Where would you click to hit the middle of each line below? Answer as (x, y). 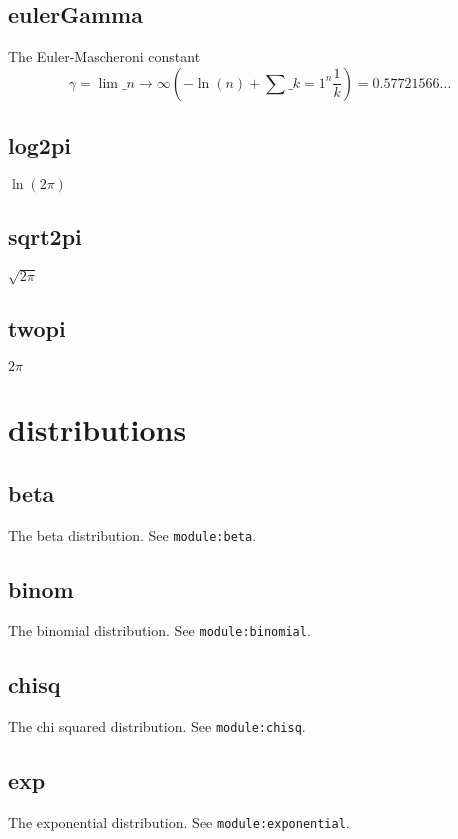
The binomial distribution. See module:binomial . (159, 630)
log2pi (40, 145)
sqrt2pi (45, 236)
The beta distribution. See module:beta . (132, 534)
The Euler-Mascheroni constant (104, 56)
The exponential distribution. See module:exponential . (179, 822)
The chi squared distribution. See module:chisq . (157, 726)
